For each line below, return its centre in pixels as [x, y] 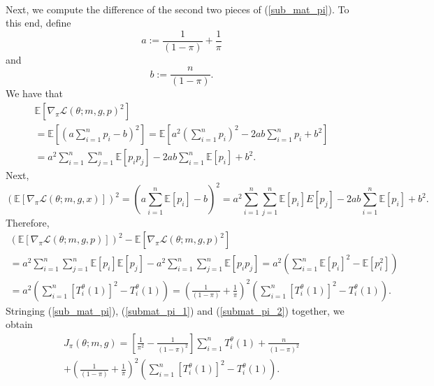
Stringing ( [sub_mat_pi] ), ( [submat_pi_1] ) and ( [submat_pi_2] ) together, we [175, 310]
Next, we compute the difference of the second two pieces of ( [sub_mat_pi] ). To [178, 9]
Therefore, [28, 222]
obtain [19, 324]
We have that [35, 93]
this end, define [38, 23]
